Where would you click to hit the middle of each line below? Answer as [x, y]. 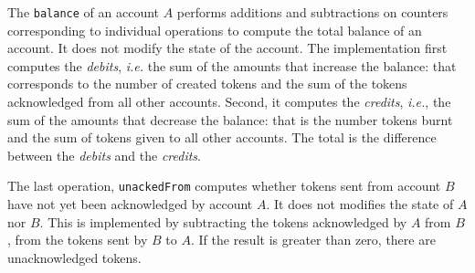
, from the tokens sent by [78, 240]
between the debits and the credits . [104, 155]
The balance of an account [84, 12]
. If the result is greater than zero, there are [313, 240]
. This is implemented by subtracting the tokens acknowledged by [223, 221]
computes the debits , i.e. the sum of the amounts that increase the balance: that [232, 65]
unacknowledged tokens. [74, 257]
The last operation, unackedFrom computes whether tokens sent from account [224, 186]
